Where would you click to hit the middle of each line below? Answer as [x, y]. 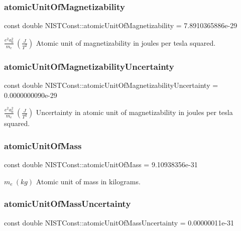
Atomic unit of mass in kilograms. [88, 181]
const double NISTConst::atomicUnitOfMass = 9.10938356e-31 [101, 164]
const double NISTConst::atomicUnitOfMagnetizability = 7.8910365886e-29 [121, 25]
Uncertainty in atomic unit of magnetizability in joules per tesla [134, 112]
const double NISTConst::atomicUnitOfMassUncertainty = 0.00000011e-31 [119, 222]
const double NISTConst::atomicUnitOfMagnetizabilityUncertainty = [111, 85]
